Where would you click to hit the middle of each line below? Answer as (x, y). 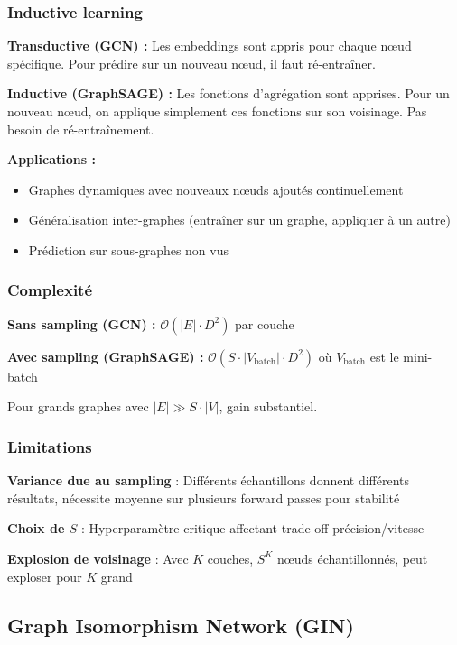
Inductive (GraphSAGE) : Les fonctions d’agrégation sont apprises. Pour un (228, 93)
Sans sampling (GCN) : (82, 323)
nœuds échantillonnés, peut (353, 558)
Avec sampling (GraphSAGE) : (106, 356)
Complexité (50, 290)
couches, (230, 558)
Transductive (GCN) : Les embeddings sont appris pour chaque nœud (210, 46)
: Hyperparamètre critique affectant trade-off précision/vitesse (252, 528)
